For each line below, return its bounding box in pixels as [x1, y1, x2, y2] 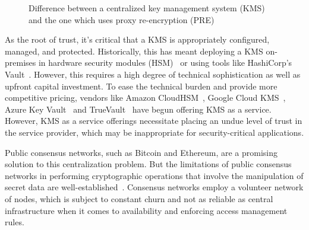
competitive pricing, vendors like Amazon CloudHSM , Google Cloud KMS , [5, 91, 286, 104]
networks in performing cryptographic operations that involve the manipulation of [5, 169, 304, 181]
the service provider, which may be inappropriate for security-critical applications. [5, 126, 304, 138]
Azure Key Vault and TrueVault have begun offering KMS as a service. [5, 103, 272, 115]
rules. [5, 216, 24, 228]
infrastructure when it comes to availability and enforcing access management [5, 204, 288, 216]
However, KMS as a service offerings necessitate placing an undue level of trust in [5, 114, 302, 127]
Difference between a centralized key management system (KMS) [29, 2, 265, 14]
